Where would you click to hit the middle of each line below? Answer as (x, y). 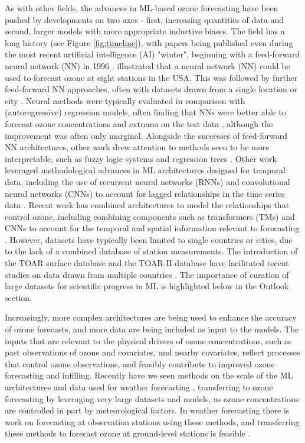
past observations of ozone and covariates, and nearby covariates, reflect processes (152, 352)
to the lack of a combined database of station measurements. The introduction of (151, 251)
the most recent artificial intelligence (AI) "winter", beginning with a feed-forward (152, 54)
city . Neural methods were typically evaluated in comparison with (125, 100)
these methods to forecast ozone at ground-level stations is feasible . (128, 433)
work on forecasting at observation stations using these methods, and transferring (152, 421)
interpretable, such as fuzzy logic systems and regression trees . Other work (141, 158)
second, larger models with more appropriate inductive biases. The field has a (145, 31)
